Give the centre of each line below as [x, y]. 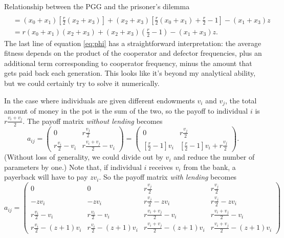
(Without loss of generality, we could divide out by [84, 157]
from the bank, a [210, 167]
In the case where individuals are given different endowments [100, 100]
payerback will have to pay [46, 177]
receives [161, 167]
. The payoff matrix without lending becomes [93, 121]
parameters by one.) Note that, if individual [73, 167]
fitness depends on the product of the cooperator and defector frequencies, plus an [133, 53]
